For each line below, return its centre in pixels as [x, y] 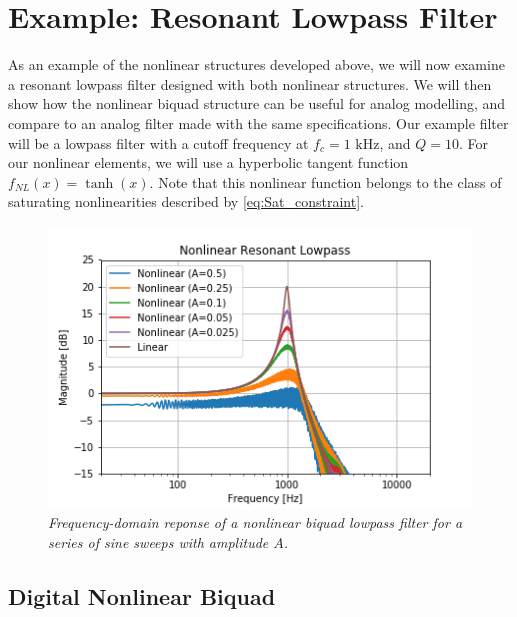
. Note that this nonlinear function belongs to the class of [325, 181]
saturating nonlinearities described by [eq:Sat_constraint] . [186, 201]
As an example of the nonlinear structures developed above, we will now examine [256, 64]
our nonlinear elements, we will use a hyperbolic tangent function [208, 162]
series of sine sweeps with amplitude [158, 541]
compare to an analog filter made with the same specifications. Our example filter [258, 122]
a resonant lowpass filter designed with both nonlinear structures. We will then [250, 83]
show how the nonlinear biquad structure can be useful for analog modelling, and [257, 103]
